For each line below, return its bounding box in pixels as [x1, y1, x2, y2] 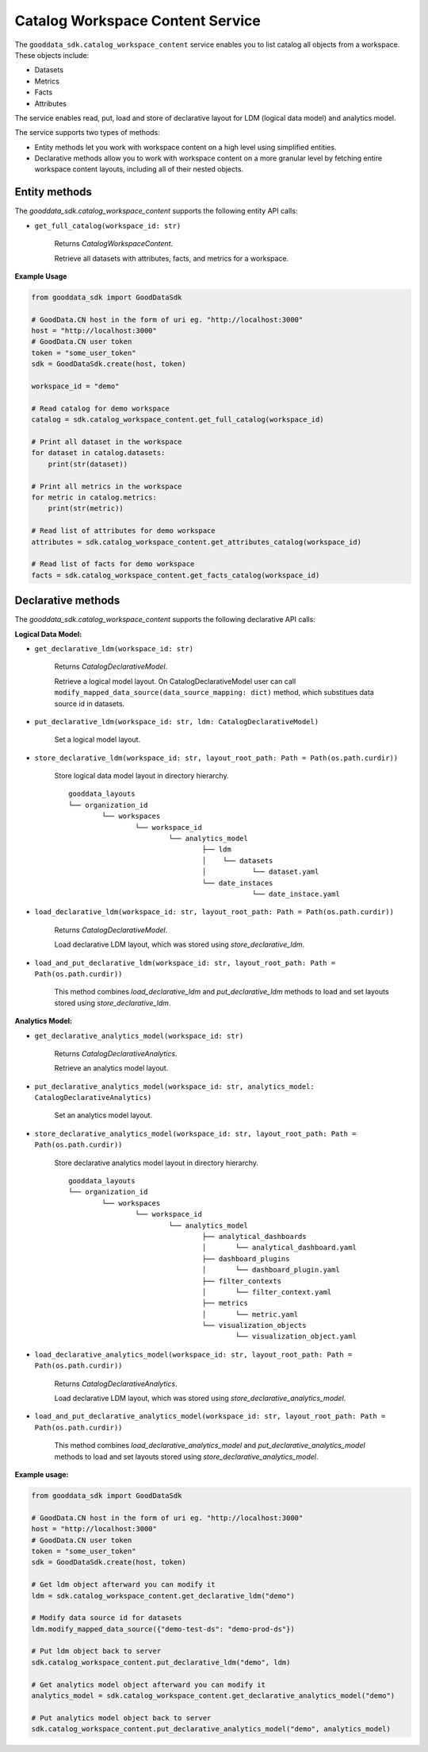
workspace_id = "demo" [31, 382, 120, 391]
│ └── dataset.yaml [201, 867, 319, 877]
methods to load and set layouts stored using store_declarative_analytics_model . [54, 1452, 319, 1461]
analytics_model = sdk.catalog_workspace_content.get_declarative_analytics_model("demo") [31, 1692, 396, 1700]
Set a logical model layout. [54, 735, 141, 744]
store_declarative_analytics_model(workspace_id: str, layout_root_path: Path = [34, 1129, 357, 1138]
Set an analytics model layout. [54, 1110, 153, 1120]
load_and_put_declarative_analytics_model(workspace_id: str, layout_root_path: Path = [34, 1412, 386, 1421]
